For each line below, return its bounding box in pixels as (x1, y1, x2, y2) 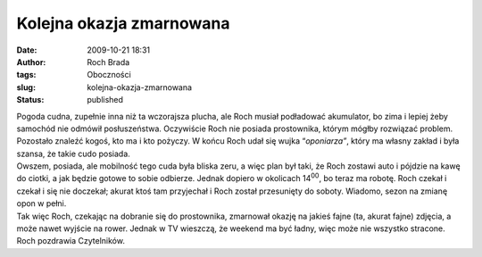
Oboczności (87, 70, 131, 80)
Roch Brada (87, 56, 130, 67)
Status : (16, 95, 45, 105)
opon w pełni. (16, 198, 67, 209)
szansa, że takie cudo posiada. (16, 148, 131, 159)
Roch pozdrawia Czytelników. (16, 236, 125, 246)
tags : (16, 70, 37, 80)
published (87, 95, 124, 105)
